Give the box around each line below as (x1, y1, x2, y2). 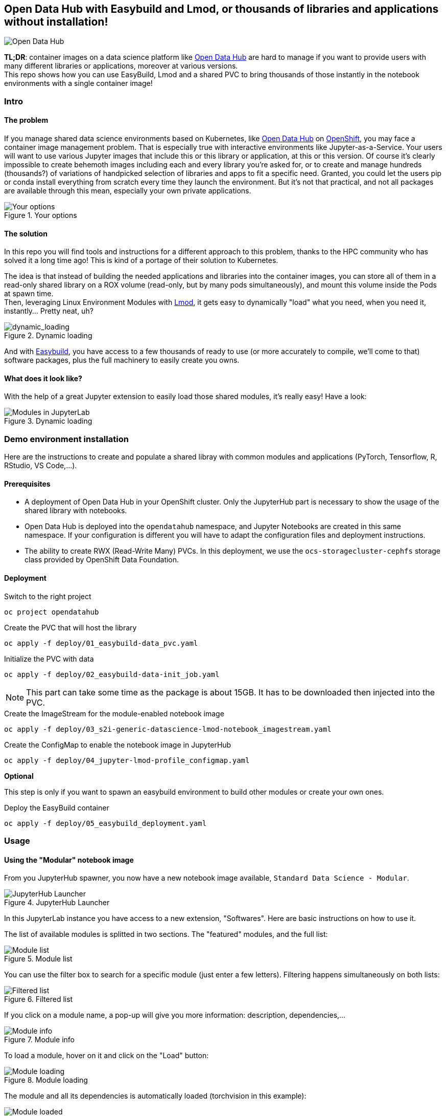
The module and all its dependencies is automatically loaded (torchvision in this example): (4, 1091, 307, 1101)
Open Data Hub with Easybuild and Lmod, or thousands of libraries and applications (4, 3, 439, 15)
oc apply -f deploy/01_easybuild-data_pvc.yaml (4, 639, 198, 647)
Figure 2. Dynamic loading (4, 331, 92, 340)
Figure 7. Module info (4, 1035, 75, 1044)
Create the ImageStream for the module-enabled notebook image (4, 709, 224, 718)
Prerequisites (4, 479, 51, 488)
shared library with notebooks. (25, 506, 127, 515)
